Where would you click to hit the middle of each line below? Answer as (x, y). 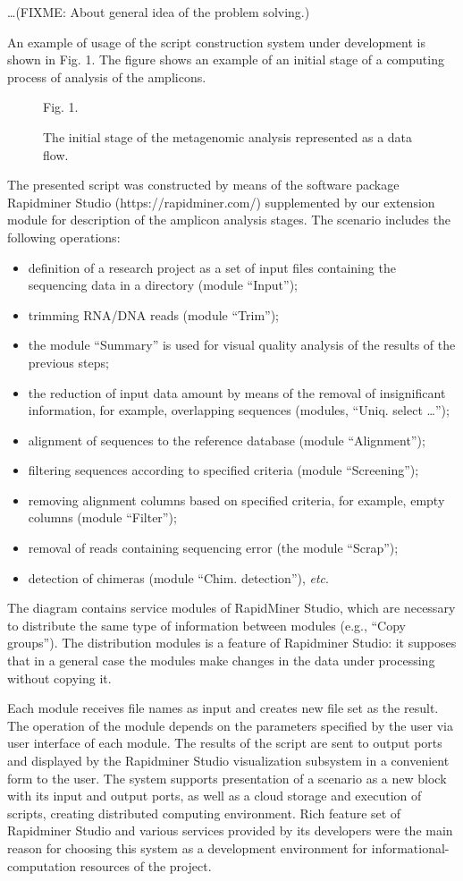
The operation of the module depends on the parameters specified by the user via (231, 725)
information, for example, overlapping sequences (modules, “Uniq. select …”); (239, 410)
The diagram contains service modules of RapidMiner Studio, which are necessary (231, 608)
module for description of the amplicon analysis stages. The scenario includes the (229, 220)
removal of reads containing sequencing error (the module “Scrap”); (213, 548)
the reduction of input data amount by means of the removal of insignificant (237, 392)
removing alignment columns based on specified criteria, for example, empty (236, 500)
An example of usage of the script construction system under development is (216, 42)
